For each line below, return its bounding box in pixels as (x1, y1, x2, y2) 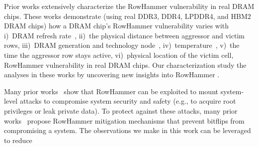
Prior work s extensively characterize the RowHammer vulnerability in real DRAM (4, 1, 255, 11)
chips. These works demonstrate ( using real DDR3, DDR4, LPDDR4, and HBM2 (4, 10, 251, 21)
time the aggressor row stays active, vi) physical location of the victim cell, (4, 49, 234, 60)
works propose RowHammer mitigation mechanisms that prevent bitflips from (4, 115, 245, 126)
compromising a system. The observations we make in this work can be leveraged (4, 125, 251, 136)
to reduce (4, 135, 32, 145)
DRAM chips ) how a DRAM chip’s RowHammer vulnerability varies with (4, 20, 229, 31)
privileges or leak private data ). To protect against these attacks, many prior (4, 105, 238, 116)
